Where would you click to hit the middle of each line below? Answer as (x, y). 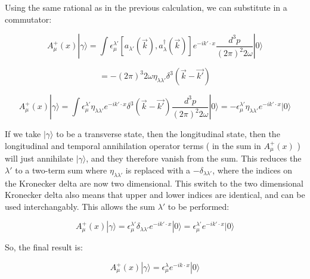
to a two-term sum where (61, 170)
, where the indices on (252, 170)
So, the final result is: (44, 247)
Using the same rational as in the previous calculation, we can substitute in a (146, 7)
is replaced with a (158, 170)
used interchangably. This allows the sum (80, 206)
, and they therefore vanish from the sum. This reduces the (194, 158)
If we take (23, 134)
